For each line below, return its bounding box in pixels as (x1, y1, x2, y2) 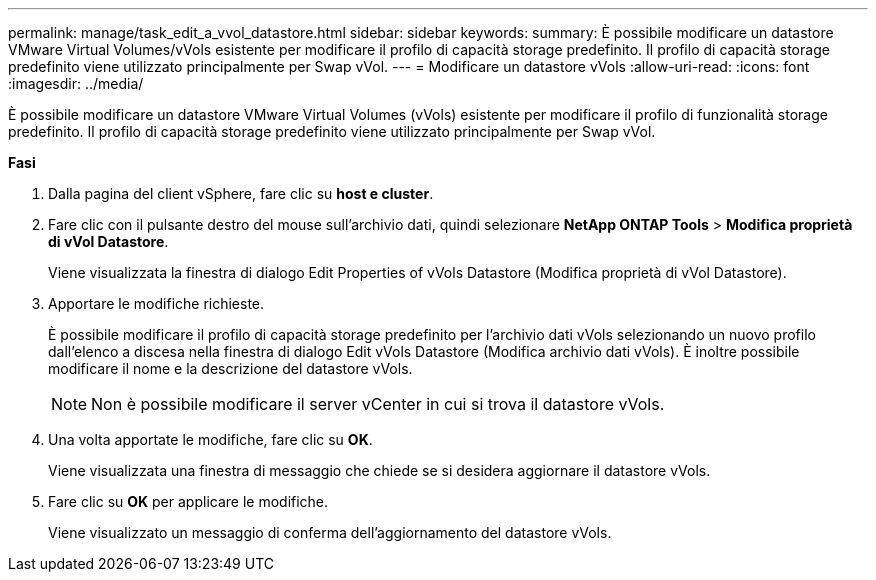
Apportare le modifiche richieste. (48, 295, 265, 312)
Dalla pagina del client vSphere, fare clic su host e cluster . (48, 185, 434, 202)
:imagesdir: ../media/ (8, 75, 144, 92)
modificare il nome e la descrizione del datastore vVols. (48, 360, 413, 377)
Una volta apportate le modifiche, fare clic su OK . (48, 431, 373, 448)
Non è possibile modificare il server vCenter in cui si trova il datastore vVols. (91, 394, 665, 414)
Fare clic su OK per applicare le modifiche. (48, 493, 329, 510)
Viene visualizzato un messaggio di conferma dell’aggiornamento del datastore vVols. (48, 524, 612, 541)
